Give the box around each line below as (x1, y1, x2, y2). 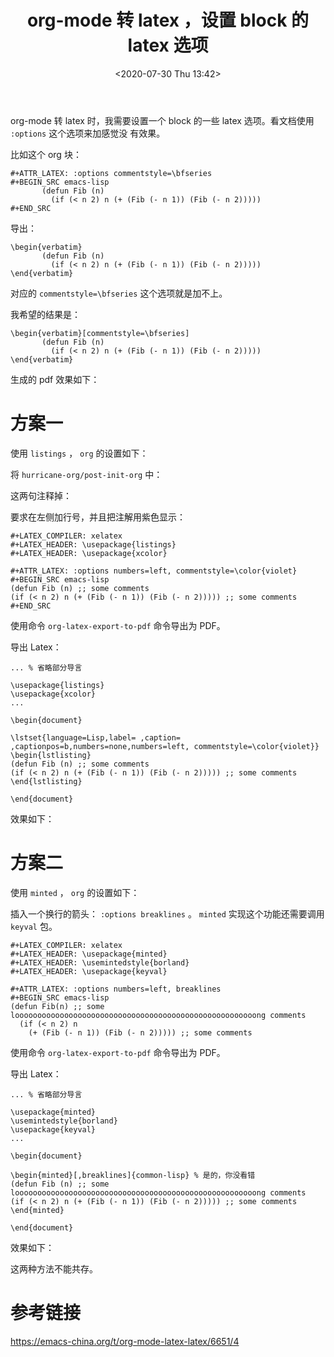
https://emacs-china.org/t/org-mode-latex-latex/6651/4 (10, 1335, 240, 1347)
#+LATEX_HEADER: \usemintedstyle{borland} (10, 957, 190, 968)
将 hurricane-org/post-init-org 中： (10, 468, 163, 480)
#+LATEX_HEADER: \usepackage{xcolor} (10, 548, 168, 558)
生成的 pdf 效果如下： (10, 373, 100, 385)
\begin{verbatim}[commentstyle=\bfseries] (10, 328, 190, 338)
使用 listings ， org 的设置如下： (10, 447, 149, 459)
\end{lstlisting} (10, 776, 83, 786)
